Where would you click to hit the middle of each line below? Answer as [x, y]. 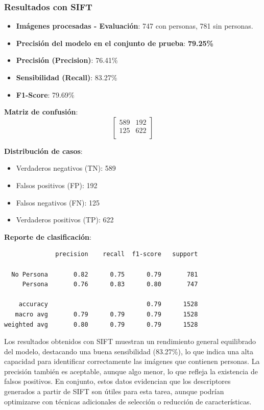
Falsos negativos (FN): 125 [58, 202]
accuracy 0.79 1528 [108, 304]
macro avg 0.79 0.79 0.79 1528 [106, 314]
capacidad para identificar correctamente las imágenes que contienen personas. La [132, 361]
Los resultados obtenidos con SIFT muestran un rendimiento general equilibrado [130, 341]
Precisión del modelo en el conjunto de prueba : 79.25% [115, 43]
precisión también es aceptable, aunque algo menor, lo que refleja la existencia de [131, 371]
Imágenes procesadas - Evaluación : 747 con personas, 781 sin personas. [135, 26]
